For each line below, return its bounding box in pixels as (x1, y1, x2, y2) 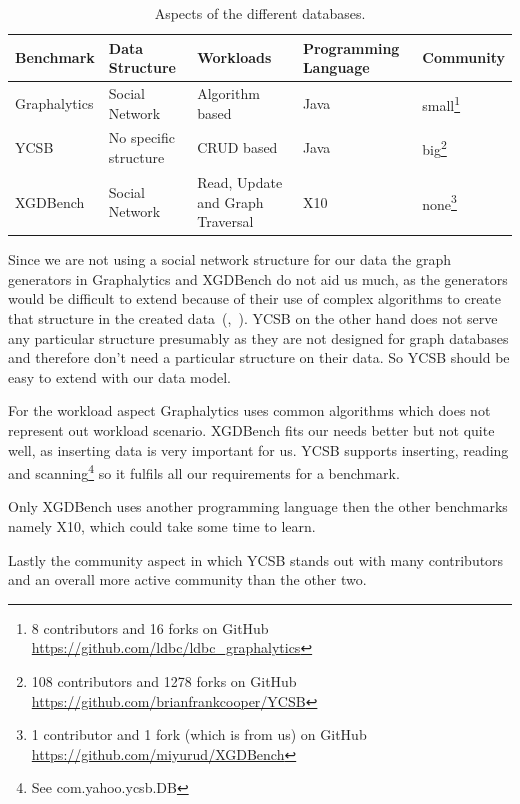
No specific (108, 127, 175, 148)
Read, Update (197, 171, 283, 192)
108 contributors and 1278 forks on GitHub (31, 670, 297, 691)
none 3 (422, 190, 457, 214)
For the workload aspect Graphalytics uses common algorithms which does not (8, 400, 491, 421)
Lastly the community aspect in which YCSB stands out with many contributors (8, 549, 504, 570)
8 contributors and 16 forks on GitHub (31, 617, 269, 638)
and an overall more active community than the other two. (8, 569, 367, 590)
